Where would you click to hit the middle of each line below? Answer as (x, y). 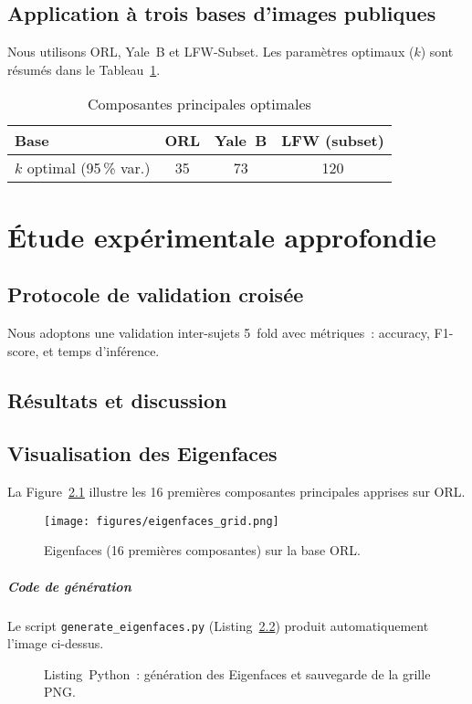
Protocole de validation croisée (156, 294)
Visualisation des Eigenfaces (142, 453)
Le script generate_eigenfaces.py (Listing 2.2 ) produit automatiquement (218, 625)
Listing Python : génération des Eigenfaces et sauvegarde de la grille (237, 673)
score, (23, 350)
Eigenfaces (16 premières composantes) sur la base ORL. (202, 550)
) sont (437, 52)
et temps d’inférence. (101, 350)
